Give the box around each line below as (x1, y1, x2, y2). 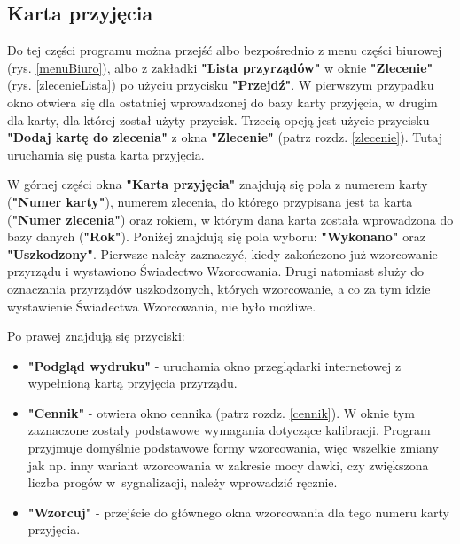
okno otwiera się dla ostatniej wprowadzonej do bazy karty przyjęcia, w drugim (7, 92, 438, 111)
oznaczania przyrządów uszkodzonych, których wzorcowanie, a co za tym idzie (7, 279, 431, 297)
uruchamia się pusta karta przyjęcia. (7, 145, 205, 163)
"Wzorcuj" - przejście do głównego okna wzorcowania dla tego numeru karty (27, 502, 449, 521)
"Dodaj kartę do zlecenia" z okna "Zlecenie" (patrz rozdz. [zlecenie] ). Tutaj (7, 128, 443, 146)
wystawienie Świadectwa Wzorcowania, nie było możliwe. (7, 296, 316, 315)
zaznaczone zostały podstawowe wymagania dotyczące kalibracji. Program (27, 421, 431, 439)
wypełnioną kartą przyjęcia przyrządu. (27, 374, 238, 392)
